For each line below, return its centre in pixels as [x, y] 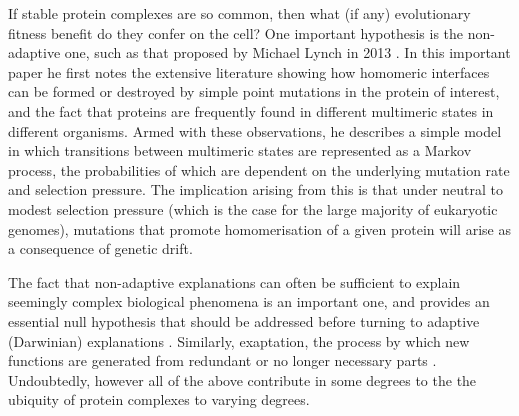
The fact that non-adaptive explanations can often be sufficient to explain [234, 281]
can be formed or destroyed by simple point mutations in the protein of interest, [254, 91]
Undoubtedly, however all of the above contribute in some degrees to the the [242, 379]
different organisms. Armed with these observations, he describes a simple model [255, 130]
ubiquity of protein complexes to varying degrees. [159, 399]
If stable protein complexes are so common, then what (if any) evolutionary [239, 13]
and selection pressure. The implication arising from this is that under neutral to [255, 189]
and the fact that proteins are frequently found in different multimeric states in [251, 110]
